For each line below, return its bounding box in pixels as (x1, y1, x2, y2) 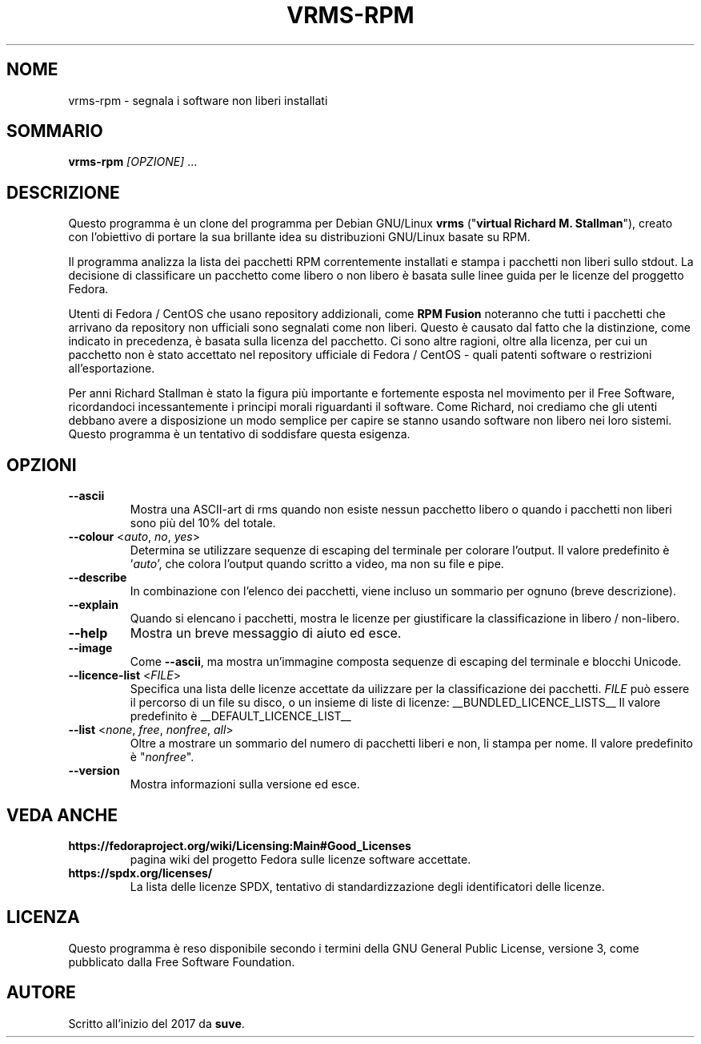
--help (68, 625, 108, 642)
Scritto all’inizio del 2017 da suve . (68, 1016, 245, 1030)
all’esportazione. (68, 361, 155, 376)
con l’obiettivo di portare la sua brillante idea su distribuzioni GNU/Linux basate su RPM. (68, 230, 531, 244)
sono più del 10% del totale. (130, 516, 276, 530)
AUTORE (6, 982, 76, 1003)
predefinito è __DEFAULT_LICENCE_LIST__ (130, 709, 351, 724)
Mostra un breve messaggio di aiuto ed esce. (130, 625, 402, 642)
